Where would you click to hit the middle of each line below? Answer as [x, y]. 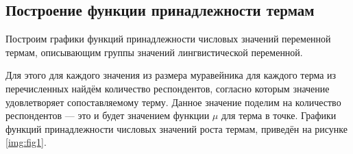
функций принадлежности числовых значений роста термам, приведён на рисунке [176, 128]
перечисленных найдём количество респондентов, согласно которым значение [168, 88]
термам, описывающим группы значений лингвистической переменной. [154, 52]
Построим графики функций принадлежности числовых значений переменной [168, 39]
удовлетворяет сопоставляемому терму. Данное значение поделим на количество [173, 102]
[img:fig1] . [26, 142]
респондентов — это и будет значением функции [108, 115]
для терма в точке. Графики [279, 115]
